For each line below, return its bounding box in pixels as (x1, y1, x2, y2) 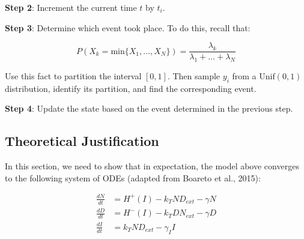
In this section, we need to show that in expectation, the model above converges (5, 160, 299, 172)
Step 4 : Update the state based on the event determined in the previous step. (5, 102, 293, 115)
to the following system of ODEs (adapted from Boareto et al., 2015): (5, 171, 261, 184)
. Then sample (167, 70, 220, 82)
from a (232, 70, 257, 82)
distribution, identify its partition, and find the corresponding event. (5, 82, 257, 94)
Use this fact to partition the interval (5, 70, 142, 82)
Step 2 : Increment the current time (5, 1, 137, 13)
